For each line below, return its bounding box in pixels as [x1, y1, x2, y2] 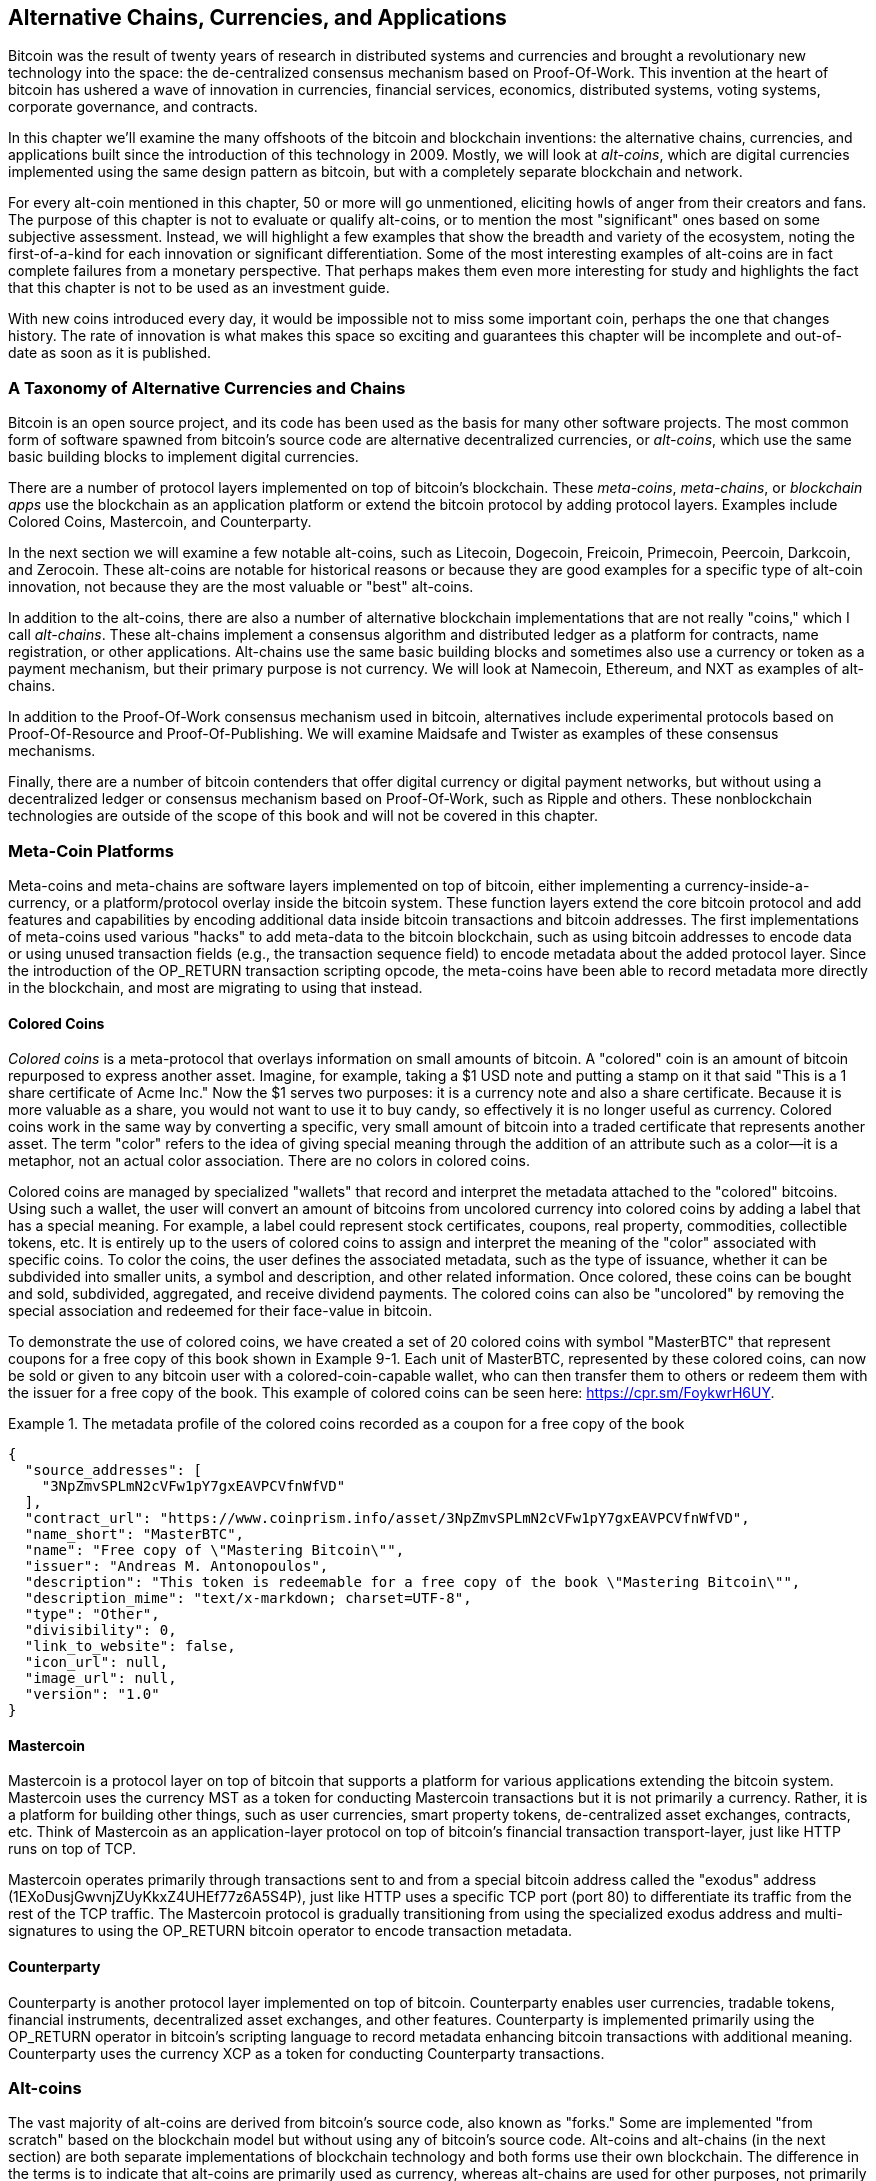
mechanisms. [8, 742, 96, 760]
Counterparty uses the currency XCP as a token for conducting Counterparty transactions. [8, 2044, 605, 2062]
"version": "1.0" [24, 1686, 160, 1703]
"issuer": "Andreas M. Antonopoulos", [24, 1558, 329, 1575]
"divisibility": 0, [24, 1622, 177, 1639]
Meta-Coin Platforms [8, 840, 174, 861]
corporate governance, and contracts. [8, 98, 258, 116]
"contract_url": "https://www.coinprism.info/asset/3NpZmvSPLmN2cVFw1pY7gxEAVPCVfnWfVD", [24, 1510, 750, 1527]
